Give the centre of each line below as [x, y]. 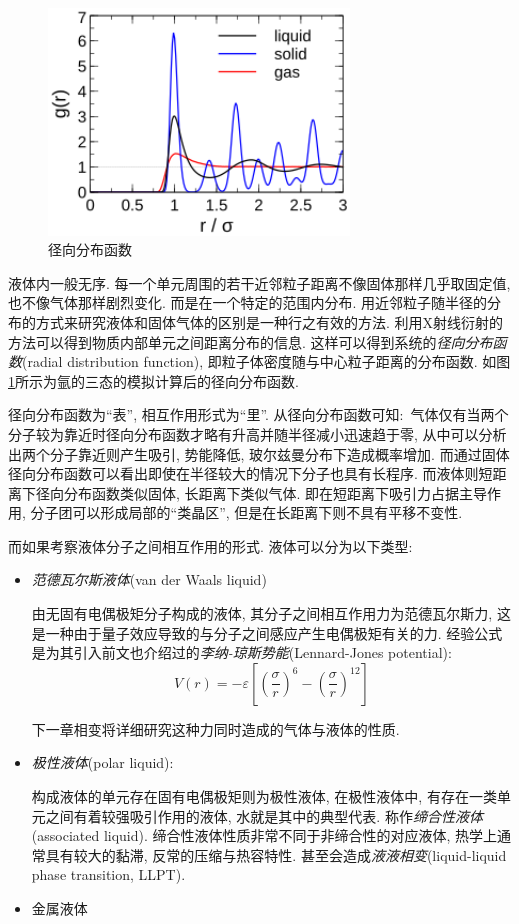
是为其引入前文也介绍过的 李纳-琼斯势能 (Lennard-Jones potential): [241, 652]
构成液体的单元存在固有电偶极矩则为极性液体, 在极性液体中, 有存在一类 [264, 796]
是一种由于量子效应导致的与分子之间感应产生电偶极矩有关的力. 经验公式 [267, 632]
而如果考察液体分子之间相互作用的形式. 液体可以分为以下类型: [210, 545]
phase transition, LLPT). [108, 874]
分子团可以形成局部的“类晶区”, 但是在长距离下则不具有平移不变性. [246, 512]
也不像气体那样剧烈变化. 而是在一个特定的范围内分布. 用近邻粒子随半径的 [248, 302]
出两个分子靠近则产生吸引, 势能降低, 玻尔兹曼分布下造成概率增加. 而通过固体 [259, 453]
